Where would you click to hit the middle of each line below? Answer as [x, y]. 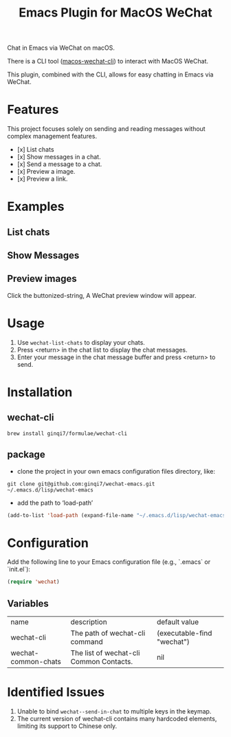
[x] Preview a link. [42, 179]
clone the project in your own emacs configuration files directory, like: [116, 471]
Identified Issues [56, 693]
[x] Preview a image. [46, 172]
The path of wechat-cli [108, 634]
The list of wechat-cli [105, 653]
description [89, 622]
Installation [40, 393]
